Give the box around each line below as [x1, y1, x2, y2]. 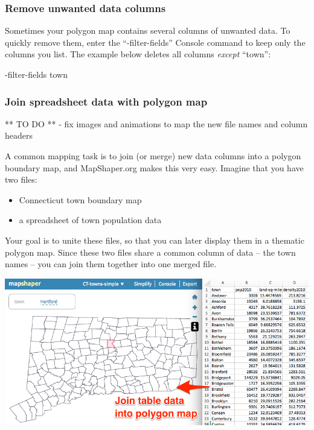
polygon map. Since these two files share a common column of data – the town [5, 245, 296, 258]
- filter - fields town [5, 68, 68, 80]
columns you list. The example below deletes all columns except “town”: [5, 48, 271, 60]
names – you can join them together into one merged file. [5, 258, 217, 270]
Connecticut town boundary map [19, 193, 142, 206]
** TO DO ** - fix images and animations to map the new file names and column [5, 117, 308, 130]
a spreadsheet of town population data [19, 213, 162, 226]
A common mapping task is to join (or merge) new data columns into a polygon [5, 150, 301, 162]
